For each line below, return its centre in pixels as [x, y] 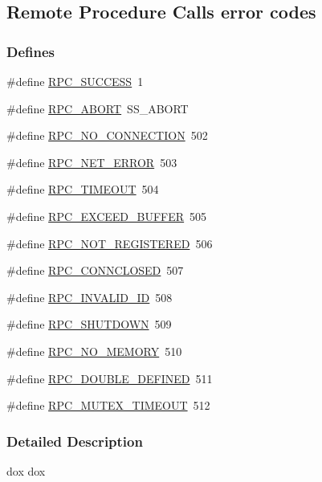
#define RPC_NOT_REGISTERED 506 [110, 243]
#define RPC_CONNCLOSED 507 [95, 270]
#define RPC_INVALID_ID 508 [90, 297]
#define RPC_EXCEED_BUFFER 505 [107, 216]
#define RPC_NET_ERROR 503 [92, 162]
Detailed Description [75, 441]
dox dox [26, 470]
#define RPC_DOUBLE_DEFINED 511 [110, 378]
